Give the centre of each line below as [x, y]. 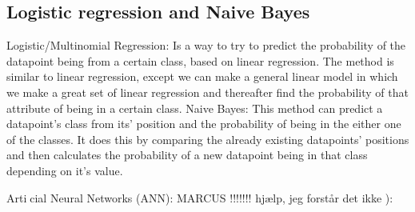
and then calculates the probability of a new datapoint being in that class [187, 155]
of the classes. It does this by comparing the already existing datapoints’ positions [208, 139]
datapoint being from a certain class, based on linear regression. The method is [200, 60]
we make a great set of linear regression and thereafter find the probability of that [207, 92]
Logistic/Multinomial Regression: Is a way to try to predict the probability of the [206, 45]
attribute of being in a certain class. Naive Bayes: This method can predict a [195, 108]
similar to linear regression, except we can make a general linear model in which [202, 76]
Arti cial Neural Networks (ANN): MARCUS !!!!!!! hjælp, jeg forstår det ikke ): [200, 197]
